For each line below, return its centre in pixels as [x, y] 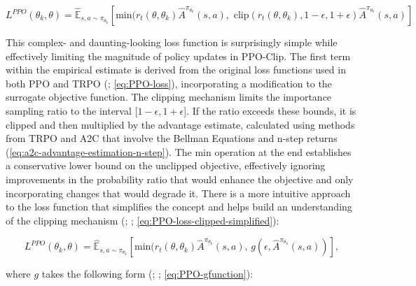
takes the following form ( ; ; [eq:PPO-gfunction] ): [147, 274]
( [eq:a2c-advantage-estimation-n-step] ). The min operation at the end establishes [179, 151]
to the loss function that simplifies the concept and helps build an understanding [179, 207]
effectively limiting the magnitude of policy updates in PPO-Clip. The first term [178, 56]
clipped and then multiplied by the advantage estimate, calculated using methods [180, 124]
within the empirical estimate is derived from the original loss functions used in [176, 70]
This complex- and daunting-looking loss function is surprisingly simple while [172, 42]
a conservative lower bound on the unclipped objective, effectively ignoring [166, 165]
